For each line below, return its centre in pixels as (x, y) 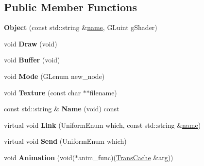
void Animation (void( (40, 157)
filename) (103, 92)
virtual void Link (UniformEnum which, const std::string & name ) (102, 125)
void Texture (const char (42, 92)
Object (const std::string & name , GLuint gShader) (81, 27)
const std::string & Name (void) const (62, 109)
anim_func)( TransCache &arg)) (126, 157)
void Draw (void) (31, 43)
